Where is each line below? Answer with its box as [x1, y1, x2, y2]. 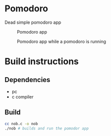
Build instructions [4, 56, 79, 67]
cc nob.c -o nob [4, 121, 38, 126]
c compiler [11, 93, 34, 99]
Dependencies [4, 75, 50, 84]
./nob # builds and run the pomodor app [4, 126, 89, 131]
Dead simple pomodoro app [4, 19, 61, 25]
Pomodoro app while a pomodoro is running [17, 38, 107, 45]
